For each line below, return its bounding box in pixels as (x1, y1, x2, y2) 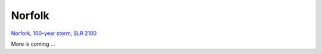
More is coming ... (11, 40, 55, 47)
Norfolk (11, 9, 50, 22)
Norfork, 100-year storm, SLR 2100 (11, 30, 97, 37)
